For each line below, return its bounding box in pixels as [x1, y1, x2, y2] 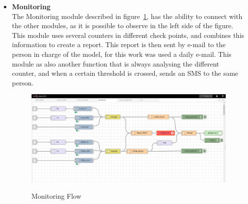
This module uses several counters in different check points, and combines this [12, 30, 245, 40]
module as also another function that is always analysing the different [12, 58, 219, 68]
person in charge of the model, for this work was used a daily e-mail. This [12, 49, 231, 59]
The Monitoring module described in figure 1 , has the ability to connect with [12, 11, 243, 21]
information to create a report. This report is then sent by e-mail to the [12, 39, 226, 50]
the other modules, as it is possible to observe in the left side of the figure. [12, 20, 233, 31]
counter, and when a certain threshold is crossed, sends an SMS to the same [12, 68, 238, 78]
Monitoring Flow [31, 190, 82, 201]
